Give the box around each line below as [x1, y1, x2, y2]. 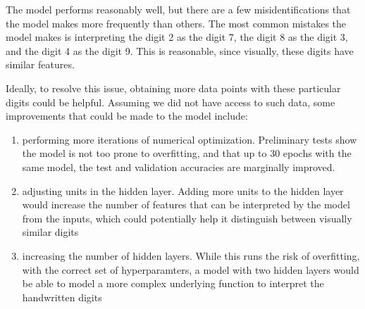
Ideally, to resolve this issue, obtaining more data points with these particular [6, 80, 341, 95]
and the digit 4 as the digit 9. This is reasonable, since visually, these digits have [6, 43, 354, 58]
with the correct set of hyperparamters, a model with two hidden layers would [22, 262, 359, 277]
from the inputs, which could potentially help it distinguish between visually [22, 210, 352, 225]
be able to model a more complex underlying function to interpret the [22, 276, 324, 291]
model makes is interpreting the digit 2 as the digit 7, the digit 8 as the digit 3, [6, 30, 348, 44]
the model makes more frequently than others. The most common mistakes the [6, 15, 347, 30]
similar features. [6, 57, 75, 72]
